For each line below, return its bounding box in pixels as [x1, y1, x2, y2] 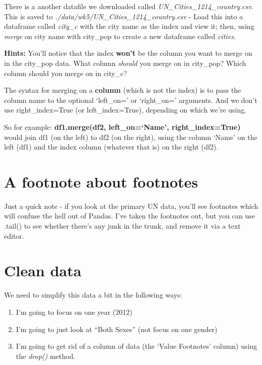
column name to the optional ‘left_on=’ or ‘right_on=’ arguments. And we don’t [4, 94, 257, 105]
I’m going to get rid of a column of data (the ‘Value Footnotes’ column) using [16, 341, 257, 351]
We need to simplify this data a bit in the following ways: [4, 289, 183, 300]
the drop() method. [16, 350, 75, 361]
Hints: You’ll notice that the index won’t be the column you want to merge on [4, 48, 252, 58]
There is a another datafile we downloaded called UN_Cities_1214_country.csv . [4, 1, 253, 11]
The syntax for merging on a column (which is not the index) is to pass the [4, 85, 241, 95]
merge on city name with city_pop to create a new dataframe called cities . [4, 30, 236, 41]
